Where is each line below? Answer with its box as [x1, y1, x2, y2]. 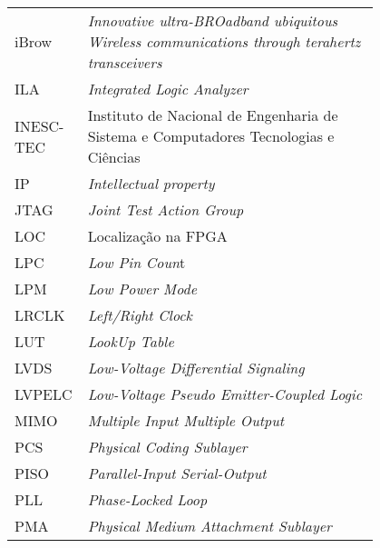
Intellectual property [87, 173, 215, 194]
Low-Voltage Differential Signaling [87, 357, 305, 378]
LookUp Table [87, 331, 174, 352]
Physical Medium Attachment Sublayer [87, 515, 332, 536]
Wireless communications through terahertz [87, 31, 361, 52]
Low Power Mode [87, 278, 198, 299]
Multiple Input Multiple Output [87, 410, 285, 431]
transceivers [87, 52, 162, 73]
